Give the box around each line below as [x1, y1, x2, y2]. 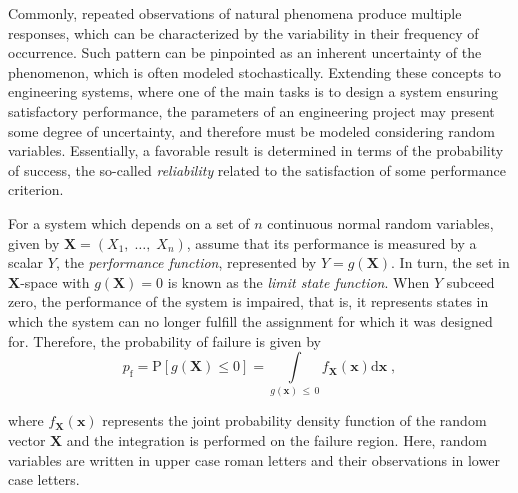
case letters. [8, 469, 80, 490]
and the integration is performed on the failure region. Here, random [66, 430, 487, 451]
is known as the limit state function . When [167, 271, 430, 292]
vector [8, 430, 46, 451]
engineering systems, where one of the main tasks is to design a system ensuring [8, 81, 499, 102]
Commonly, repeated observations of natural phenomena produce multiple [8, 3, 462, 23]
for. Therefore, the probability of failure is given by [8, 330, 321, 351]
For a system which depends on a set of [8, 212, 250, 233]
